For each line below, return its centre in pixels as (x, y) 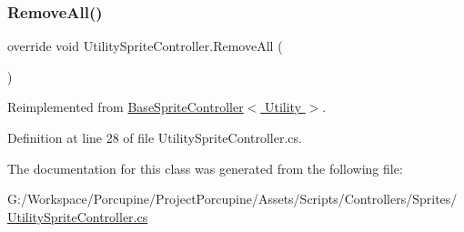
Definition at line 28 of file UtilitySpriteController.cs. (155, 137)
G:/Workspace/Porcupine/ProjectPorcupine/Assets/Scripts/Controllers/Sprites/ (232, 199)
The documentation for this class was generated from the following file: (205, 168)
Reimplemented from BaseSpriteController (126, 107)
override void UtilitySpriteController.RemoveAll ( (145, 46)
